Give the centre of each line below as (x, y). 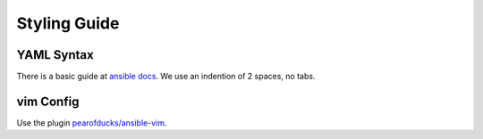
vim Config (48, 101)
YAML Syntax (55, 55)
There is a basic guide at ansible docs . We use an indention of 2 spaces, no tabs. (166, 77)
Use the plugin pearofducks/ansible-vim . (92, 123)
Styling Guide (68, 23)
